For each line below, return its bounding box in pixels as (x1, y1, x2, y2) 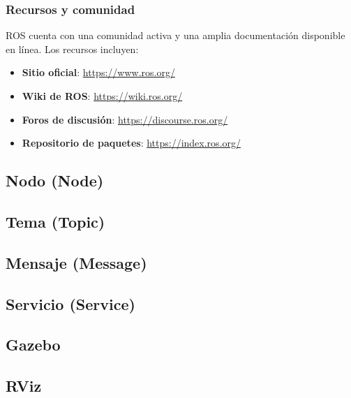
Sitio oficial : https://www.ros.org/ (22, 65, 175, 80)
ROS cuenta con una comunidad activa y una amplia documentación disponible (6, 28, 345, 43)
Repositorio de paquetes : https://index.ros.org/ (22, 135, 241, 150)
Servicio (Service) (6, 293, 135, 314)
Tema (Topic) (6, 210, 105, 232)
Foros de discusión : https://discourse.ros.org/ (22, 112, 228, 126)
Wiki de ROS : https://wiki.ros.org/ (22, 89, 183, 103)
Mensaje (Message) (6, 251, 147, 273)
